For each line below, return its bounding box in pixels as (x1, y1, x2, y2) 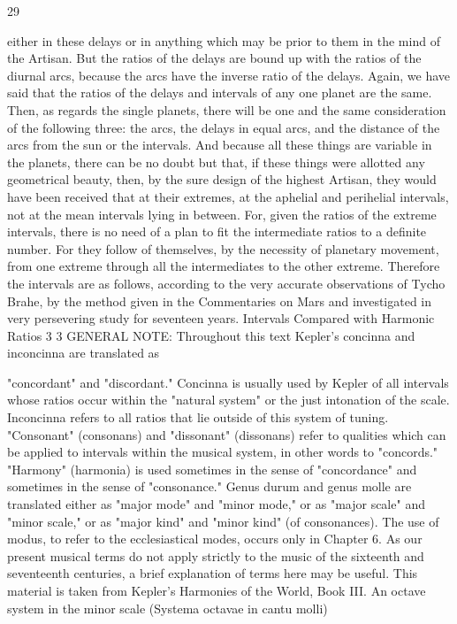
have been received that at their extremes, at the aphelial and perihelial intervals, (7, 187, 449, 205)
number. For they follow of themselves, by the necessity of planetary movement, (7, 239, 439, 258)
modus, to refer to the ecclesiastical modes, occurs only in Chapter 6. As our (7, 529, 423, 548)
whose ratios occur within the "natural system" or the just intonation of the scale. (7, 390, 450, 409)
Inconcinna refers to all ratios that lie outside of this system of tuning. (7, 408, 389, 427)
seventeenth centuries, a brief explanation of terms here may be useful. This (7, 564, 418, 582)
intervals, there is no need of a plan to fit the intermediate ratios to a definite (7, 222, 427, 241)
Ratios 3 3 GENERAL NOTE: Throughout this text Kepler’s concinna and (7, 326, 415, 344)
